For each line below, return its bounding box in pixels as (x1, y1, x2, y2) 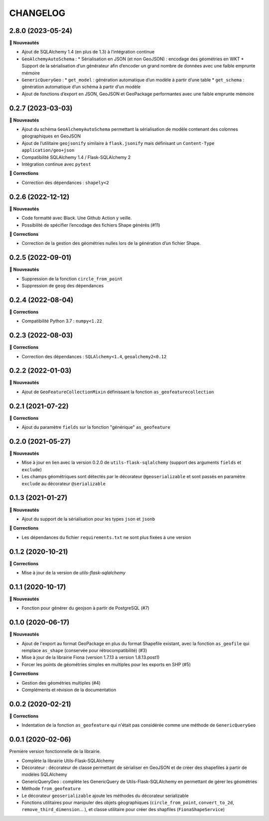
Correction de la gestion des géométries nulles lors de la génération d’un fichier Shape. (21, 240, 201, 246)
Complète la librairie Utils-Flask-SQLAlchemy (21, 758, 115, 764)
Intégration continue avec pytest (21, 161, 92, 167)
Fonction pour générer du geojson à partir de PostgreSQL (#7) (21, 605, 149, 611)
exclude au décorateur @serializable (21, 480, 106, 487)
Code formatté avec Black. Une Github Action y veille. (21, 215, 132, 221)
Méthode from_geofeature (21, 786, 81, 792)
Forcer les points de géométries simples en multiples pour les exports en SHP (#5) (21, 661, 191, 667)
